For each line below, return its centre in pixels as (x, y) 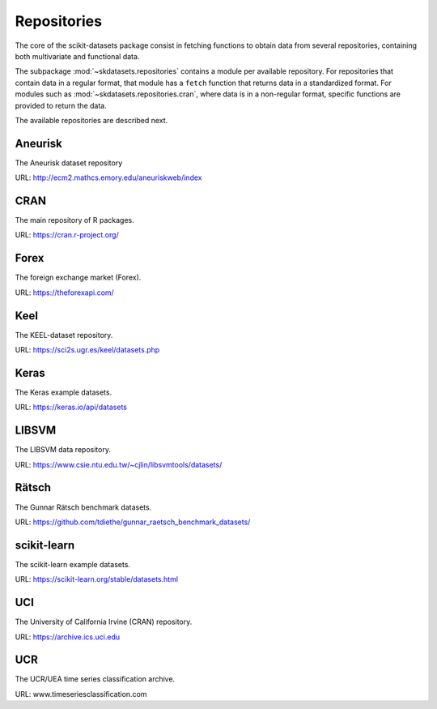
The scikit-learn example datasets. (73, 564)
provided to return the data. (61, 105)
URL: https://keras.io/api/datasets (71, 407)
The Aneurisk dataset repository (69, 163)
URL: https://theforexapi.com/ (65, 293)
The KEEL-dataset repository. (64, 335)
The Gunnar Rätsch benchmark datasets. (83, 507)
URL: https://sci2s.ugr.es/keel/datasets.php (87, 350)
